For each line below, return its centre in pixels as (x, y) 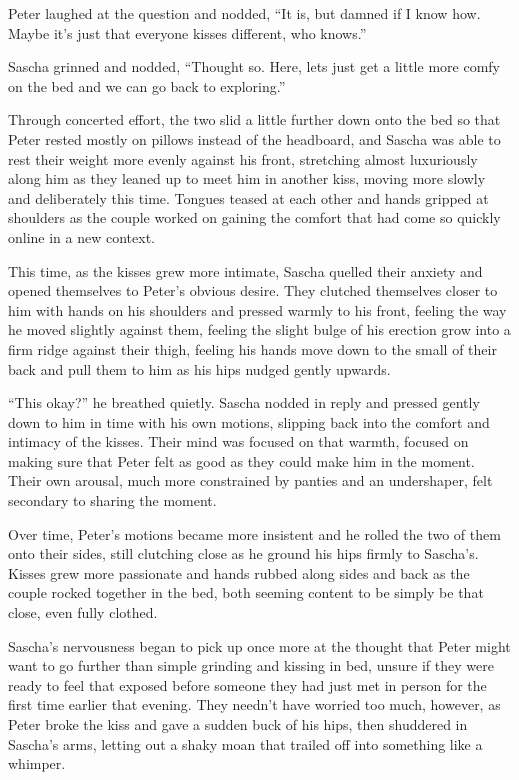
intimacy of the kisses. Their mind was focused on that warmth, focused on (238, 441)
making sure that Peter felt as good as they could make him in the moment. (241, 460)
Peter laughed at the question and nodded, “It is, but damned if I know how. (244, 13)
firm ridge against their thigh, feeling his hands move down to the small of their (252, 348)
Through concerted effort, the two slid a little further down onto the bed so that (254, 119)
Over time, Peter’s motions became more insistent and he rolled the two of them (254, 533)
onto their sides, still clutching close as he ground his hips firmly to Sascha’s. (243, 553)
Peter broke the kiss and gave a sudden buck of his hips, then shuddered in (238, 724)
